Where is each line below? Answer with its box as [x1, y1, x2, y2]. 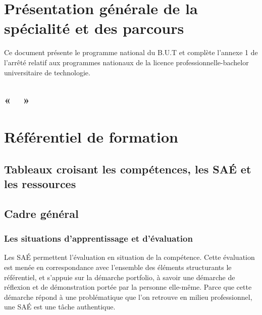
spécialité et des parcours [4, 18, 184, 38]
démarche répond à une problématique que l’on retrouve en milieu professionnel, [4, 291, 252, 302]
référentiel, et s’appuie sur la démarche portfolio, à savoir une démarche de [4, 272, 235, 282]
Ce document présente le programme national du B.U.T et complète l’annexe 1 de [4, 47, 258, 58]
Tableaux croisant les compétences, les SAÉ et [4, 161, 251, 176]
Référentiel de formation [4, 126, 178, 147]
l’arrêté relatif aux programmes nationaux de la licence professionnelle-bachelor [4, 57, 249, 67]
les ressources [4, 176, 76, 192]
